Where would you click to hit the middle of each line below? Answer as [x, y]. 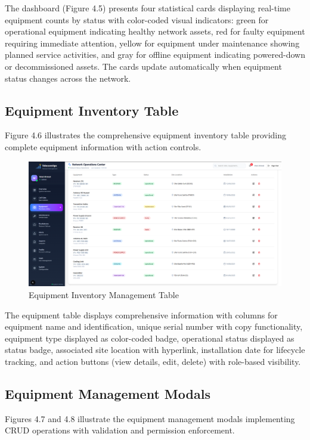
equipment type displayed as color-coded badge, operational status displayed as [150, 338]
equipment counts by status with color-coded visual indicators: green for [137, 19]
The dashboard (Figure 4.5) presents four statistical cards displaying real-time [148, 8]
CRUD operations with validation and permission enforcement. [120, 430]
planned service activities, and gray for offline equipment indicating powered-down [155, 55]
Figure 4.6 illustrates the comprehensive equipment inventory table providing [145, 135]
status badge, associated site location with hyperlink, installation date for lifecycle [155, 350]
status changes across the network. [68, 78]
